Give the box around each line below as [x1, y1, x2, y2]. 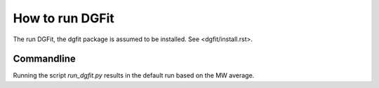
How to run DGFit [13, 10, 115, 26]
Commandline [13, 53, 77, 65]
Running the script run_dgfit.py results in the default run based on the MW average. [13, 71, 255, 80]
